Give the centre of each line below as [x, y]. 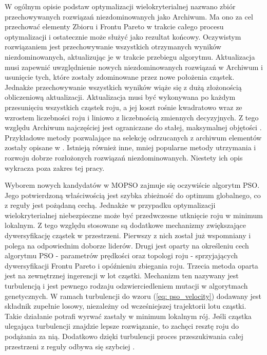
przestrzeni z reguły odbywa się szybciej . [70, 346]
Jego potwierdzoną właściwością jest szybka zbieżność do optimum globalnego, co [133, 195]
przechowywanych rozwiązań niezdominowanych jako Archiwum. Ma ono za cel [129, 16]
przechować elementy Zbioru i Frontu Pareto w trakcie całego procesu [114, 26]
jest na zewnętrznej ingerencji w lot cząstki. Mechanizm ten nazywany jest [122, 276]
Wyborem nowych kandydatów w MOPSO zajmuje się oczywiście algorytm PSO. [132, 185]
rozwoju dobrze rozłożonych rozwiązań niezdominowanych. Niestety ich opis [124, 157]
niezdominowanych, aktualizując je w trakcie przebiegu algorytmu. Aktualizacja [130, 56]
